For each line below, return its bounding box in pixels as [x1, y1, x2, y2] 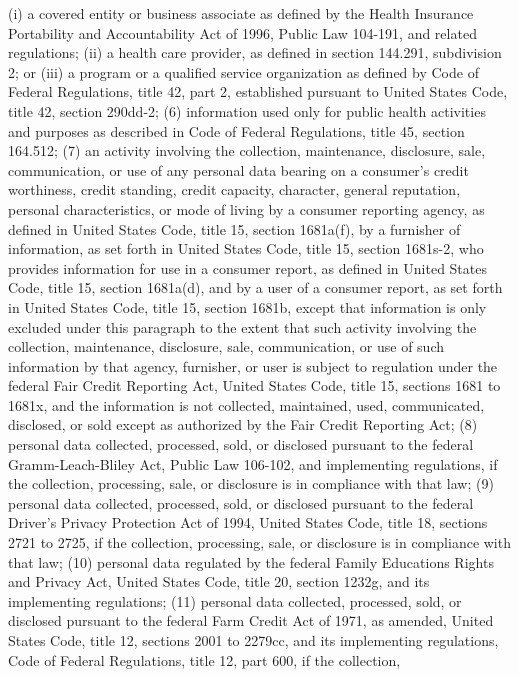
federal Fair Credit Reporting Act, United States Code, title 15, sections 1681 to [8, 375, 501, 396]
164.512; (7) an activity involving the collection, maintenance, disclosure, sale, [8, 140, 486, 161]
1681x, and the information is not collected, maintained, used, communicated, [8, 394, 485, 415]
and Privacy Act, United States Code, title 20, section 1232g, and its [8, 571, 430, 592]
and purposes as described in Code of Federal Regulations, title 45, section [8, 120, 465, 141]
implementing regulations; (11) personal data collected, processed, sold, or [8, 590, 462, 611]
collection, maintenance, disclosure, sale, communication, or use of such [8, 336, 444, 357]
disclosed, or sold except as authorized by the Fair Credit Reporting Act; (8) [8, 414, 478, 435]
